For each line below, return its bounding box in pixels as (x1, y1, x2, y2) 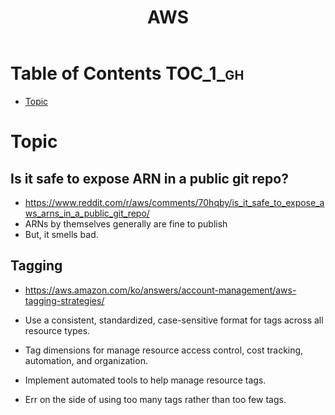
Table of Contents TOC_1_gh (10, 62, 245, 85)
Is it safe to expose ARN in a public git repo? (10, 170, 289, 187)
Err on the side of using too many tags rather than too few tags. (24, 393, 287, 405)
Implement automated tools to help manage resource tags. (24, 374, 267, 386)
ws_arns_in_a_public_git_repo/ (24, 207, 150, 219)
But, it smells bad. (24, 228, 99, 240)
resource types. (24, 324, 91, 336)
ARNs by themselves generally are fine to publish (24, 217, 228, 230)
